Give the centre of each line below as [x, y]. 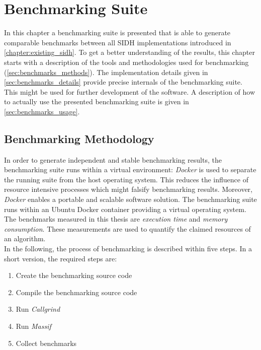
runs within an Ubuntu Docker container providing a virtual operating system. [125, 209]
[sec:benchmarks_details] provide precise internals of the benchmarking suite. [123, 82]
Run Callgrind [38, 309]
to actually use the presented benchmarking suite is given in [97, 101]
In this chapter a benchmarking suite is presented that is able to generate [117, 32]
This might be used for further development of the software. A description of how [130, 91]
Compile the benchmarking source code [76, 292]
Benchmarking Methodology [79, 138]
